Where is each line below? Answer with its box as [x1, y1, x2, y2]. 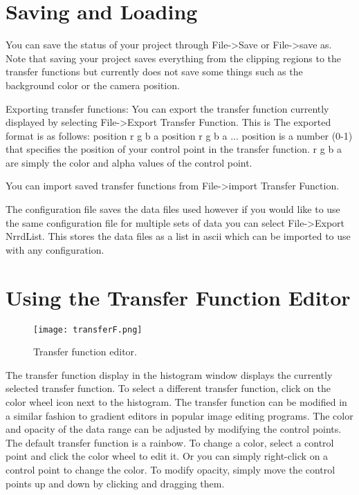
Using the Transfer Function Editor [6, 283, 351, 311]
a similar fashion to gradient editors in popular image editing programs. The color [6, 408, 353, 422]
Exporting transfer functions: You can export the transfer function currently [6, 101, 329, 115]
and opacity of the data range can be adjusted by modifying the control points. [6, 422, 342, 436]
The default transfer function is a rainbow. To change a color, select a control [6, 435, 334, 449]
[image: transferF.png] [33, 324, 142, 335]
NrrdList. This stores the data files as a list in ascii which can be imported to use [6, 229, 351, 243]
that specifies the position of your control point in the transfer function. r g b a [6, 142, 342, 156]
